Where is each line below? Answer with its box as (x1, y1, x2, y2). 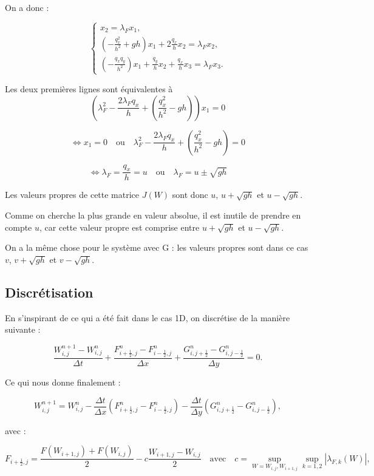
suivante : (5, 323, 41, 336)
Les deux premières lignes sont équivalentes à (5, 82, 173, 95)
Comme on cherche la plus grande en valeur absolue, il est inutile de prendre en (5, 209, 301, 221)
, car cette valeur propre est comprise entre (39, 220, 200, 233)
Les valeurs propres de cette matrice (5, 188, 140, 201)
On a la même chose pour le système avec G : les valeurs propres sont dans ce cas (5, 241, 308, 254)
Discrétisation (5, 282, 93, 301)
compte (5, 220, 32, 233)
